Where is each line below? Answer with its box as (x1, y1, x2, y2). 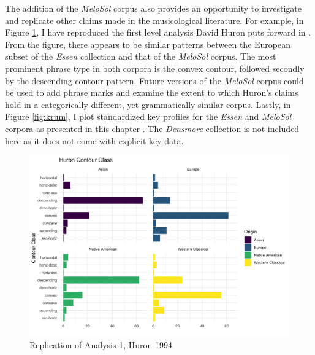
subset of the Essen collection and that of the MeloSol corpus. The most (5, 50, 276, 63)
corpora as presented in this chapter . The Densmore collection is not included (5, 122, 300, 135)
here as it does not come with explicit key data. (5, 134, 184, 147)
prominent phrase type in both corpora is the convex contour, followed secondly (5, 61, 305, 74)
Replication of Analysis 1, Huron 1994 (29, 338, 172, 351)
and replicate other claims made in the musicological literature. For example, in (5, 14, 304, 26)
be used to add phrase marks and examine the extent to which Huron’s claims (5, 86, 298, 99)
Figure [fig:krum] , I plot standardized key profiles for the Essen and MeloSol (5, 110, 292, 123)
